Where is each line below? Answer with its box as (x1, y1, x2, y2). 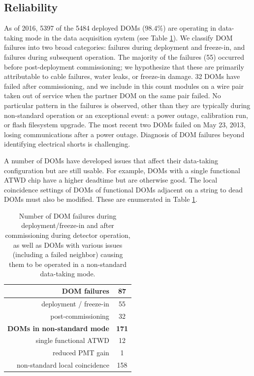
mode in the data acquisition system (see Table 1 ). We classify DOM (25, 32, 233, 42)
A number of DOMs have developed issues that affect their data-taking (4, 155, 218, 165)
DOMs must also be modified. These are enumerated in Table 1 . (4, 194, 197, 204)
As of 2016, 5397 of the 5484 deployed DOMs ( (4, 23, 145, 33)
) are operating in (163, 23, 216, 33)
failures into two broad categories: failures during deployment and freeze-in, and (4, 42, 245, 52)
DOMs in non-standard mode (7, 323, 109, 333)
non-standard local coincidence (16, 360, 109, 370)
